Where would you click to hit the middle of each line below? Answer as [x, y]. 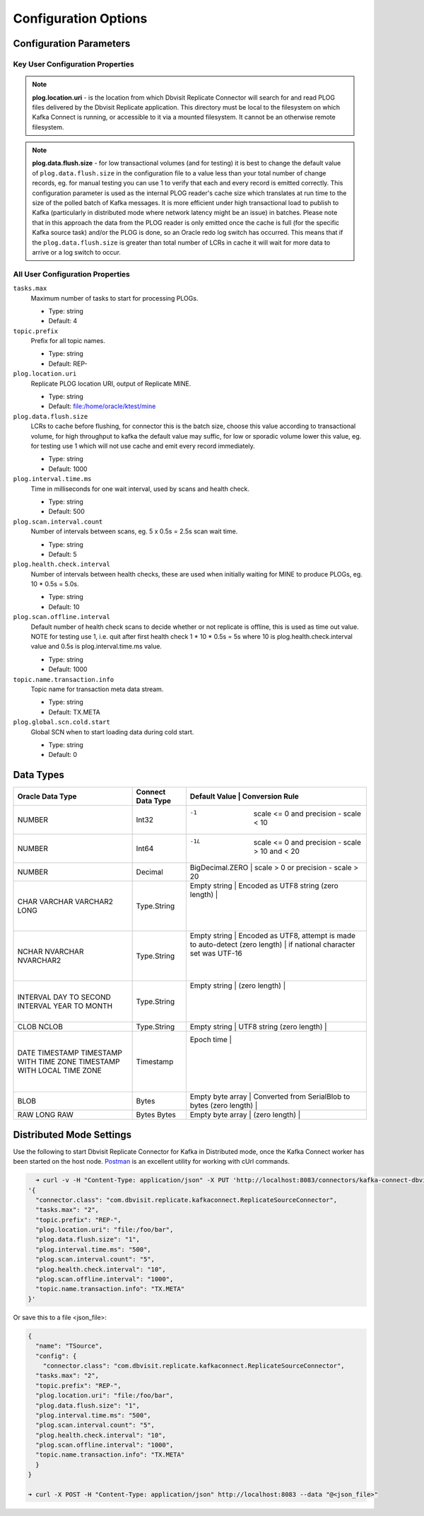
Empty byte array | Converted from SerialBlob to [270, 1097]
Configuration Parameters [72, 44]
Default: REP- [68, 364]
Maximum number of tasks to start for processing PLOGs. [114, 298]
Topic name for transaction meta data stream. [97, 689]
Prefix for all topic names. [68, 341]
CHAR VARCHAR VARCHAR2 [65, 902]
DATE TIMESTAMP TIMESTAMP [70, 1053]
